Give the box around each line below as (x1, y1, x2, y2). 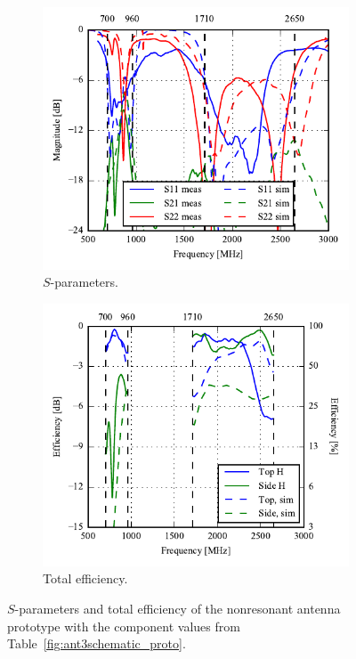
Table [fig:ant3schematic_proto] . (7, 634, 186, 653)
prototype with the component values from (7, 616, 240, 635)
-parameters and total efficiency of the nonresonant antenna (14, 599, 341, 618)
